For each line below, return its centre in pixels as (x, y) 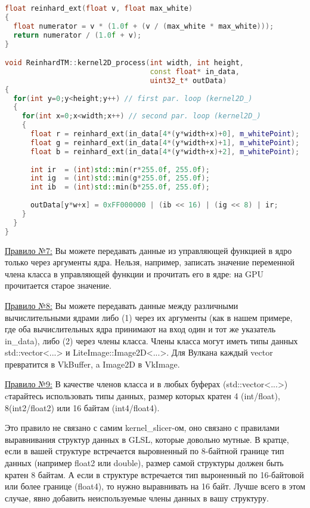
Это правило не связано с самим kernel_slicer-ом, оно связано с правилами (142, 428)
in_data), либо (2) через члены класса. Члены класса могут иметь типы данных (151, 340)
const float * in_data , (195, 71)
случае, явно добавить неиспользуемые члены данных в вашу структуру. (137, 498)
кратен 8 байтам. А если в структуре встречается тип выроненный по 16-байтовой (154, 474)
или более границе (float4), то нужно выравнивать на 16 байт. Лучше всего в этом (155, 486)
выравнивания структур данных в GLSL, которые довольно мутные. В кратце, (147, 439)
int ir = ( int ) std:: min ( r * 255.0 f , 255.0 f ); (120, 169)
